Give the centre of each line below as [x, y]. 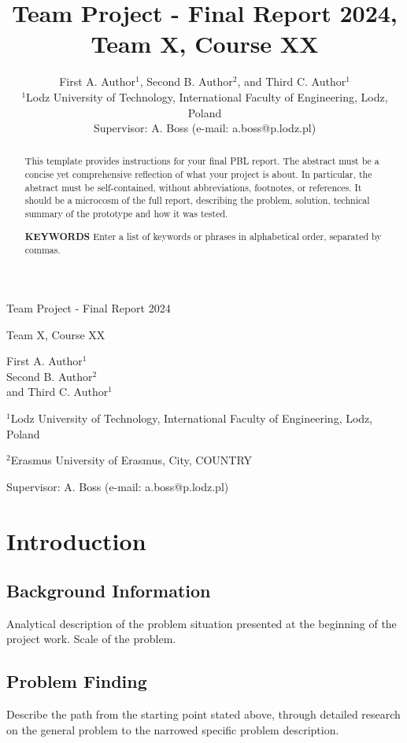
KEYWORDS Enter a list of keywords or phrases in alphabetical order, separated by [203, 236]
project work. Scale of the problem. [91, 639]
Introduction [76, 540]
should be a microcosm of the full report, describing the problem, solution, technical [197, 200]
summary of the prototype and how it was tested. [126, 214]
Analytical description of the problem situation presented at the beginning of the [202, 623]
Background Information [109, 591]
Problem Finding [77, 681]
